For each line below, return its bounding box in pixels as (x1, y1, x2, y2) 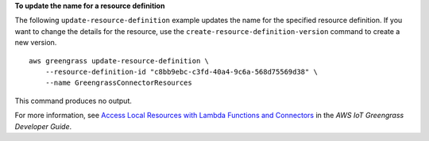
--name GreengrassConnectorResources (44, 78, 192, 87)
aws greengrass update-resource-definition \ (29, 56, 210, 65)
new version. (14, 38, 57, 48)
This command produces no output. (14, 96, 133, 105)
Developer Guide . (14, 121, 71, 131)
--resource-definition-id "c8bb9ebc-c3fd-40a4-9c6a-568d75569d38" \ (44, 67, 318, 76)
